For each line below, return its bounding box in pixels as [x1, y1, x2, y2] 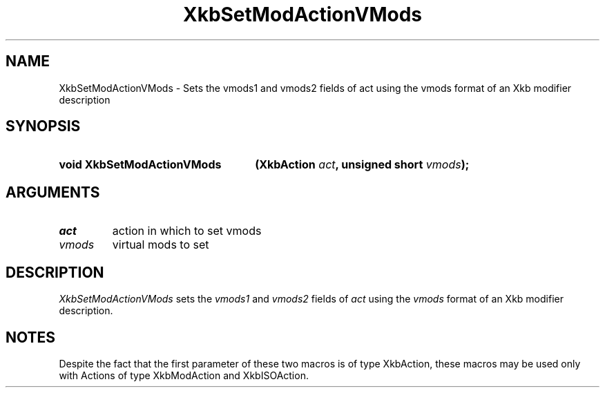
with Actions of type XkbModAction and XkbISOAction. [59, 369, 309, 381]
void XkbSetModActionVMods [59, 157, 222, 172]
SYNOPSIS [6, 117, 81, 135]
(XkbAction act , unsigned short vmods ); [255, 157, 470, 172]
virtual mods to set [112, 238, 209, 252]
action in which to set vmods [112, 224, 262, 238]
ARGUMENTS [6, 183, 100, 201]
